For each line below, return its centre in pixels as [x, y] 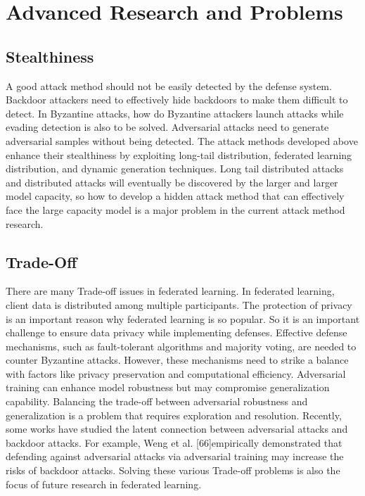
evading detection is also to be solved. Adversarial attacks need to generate [167, 127]
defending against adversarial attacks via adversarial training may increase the [175, 456]
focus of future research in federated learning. [104, 484]
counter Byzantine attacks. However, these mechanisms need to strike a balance [177, 360]
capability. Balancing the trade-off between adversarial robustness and [157, 401]
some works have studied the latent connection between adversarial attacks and [177, 429]
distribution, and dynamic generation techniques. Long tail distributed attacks [175, 168]
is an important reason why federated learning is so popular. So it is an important [183, 318]
